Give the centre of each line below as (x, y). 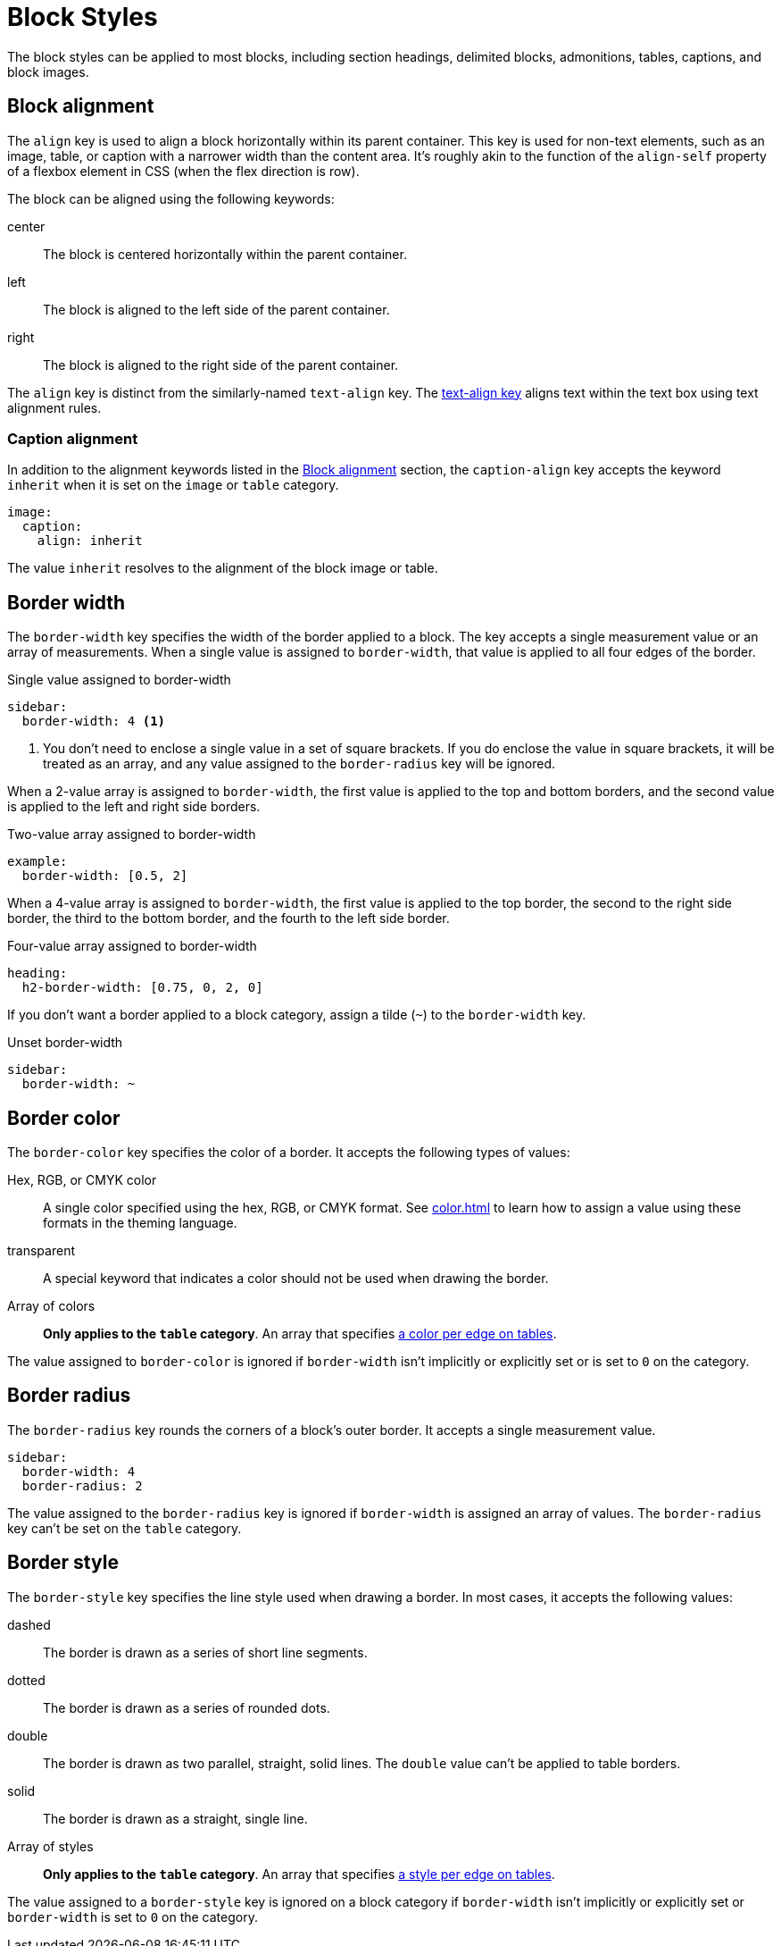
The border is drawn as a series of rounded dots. (187, 1707)
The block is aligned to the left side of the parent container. (216, 309)
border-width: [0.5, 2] (105, 876)
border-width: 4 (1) (94, 721)
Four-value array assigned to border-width (132, 946)
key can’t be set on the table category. (125, 1528)
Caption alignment (73, 438)
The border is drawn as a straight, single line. (175, 1818)
